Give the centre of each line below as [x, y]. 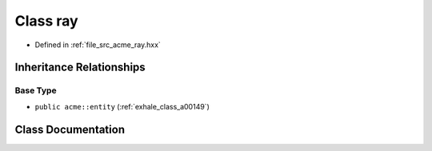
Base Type [36, 90]
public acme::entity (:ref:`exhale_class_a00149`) [122, 106]
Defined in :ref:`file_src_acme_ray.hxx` [98, 45]
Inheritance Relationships [80, 68]
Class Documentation [70, 129]
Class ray [47, 21]
